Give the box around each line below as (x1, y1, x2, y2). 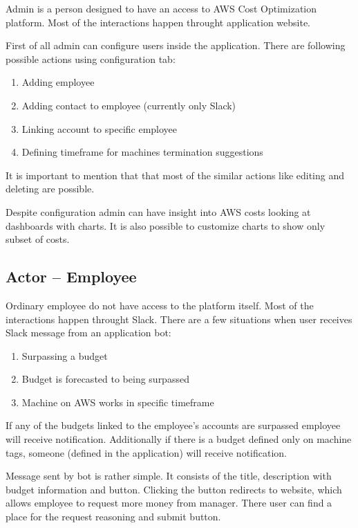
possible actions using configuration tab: (6, 51, 176, 66)
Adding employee (21, 75, 95, 89)
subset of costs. (6, 232, 70, 246)
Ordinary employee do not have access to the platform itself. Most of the (6, 298, 314, 312)
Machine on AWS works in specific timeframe (21, 394, 214, 409)
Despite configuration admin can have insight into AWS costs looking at (6, 204, 311, 219)
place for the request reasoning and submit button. (6, 509, 221, 524)
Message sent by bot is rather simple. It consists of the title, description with (6, 468, 332, 483)
